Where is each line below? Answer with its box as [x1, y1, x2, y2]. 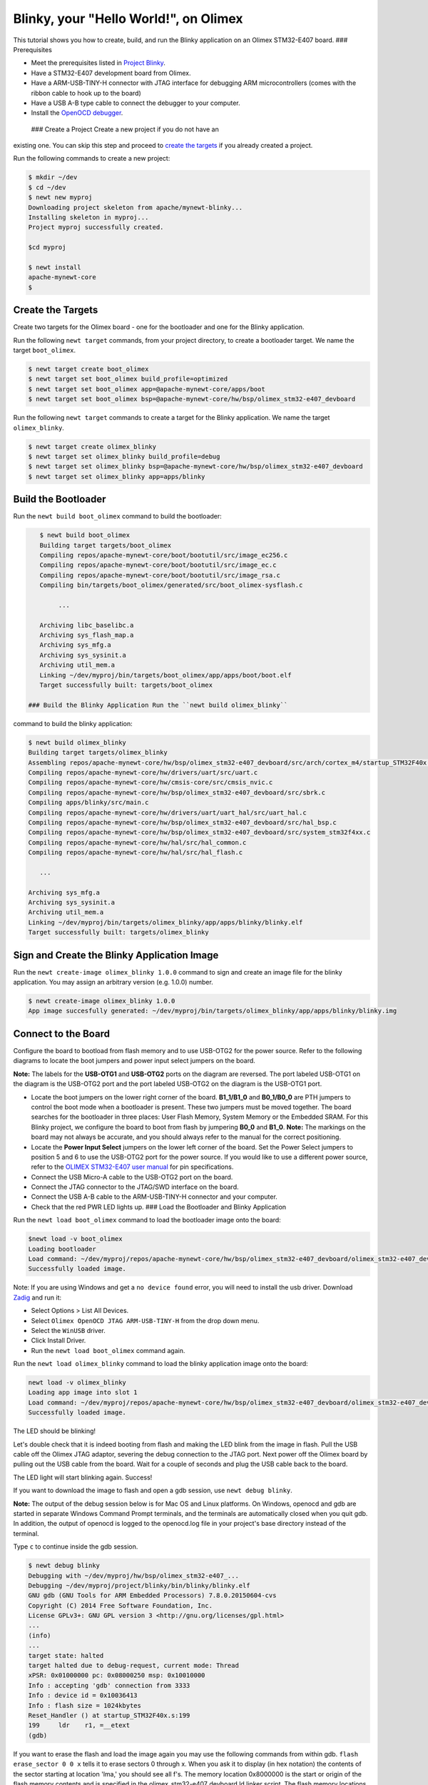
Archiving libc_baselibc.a [39, 621, 134, 629]
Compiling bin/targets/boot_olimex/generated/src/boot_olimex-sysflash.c [39, 581, 303, 589]
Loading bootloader [28, 1245, 96, 1253]
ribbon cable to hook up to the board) [31, 89, 142, 97]
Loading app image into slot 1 [28, 1389, 138, 1397]
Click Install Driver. [31, 1336, 86, 1345]
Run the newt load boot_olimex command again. [31, 1346, 185, 1354]
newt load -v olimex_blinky [28, 1379, 126, 1387]
